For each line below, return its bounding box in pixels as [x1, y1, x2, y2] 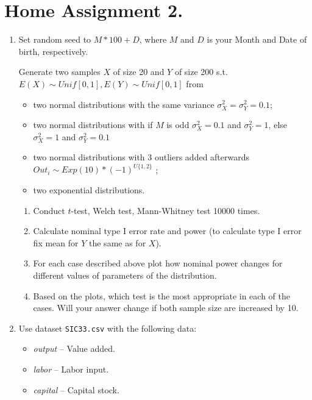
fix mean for [33, 236, 79, 249]
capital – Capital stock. [33, 383, 119, 396]
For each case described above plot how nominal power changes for [33, 257, 283, 270]
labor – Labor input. [33, 362, 109, 375]
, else [268, 118, 288, 131]
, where [139, 33, 167, 46]
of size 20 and [113, 65, 165, 78]
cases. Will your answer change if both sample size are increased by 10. [33, 301, 299, 314]
